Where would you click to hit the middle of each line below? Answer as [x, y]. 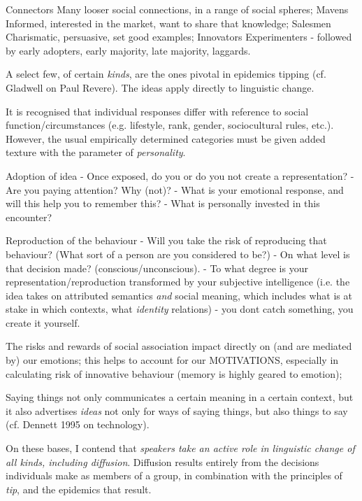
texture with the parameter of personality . [96, 152]
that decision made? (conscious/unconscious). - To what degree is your [157, 268]
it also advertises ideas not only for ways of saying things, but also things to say [177, 410]
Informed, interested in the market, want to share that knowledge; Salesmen [168, 23]
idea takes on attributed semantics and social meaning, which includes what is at [179, 295]
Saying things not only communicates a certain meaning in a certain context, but [180, 397]
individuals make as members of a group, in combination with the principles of [174, 475]
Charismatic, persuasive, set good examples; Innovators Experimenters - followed [179, 37]
